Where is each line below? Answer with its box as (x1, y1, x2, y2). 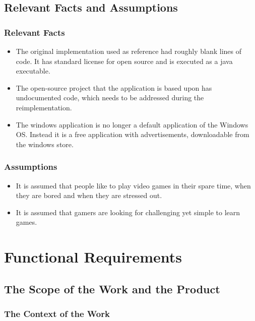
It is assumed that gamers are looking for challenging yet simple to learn (16, 207, 240, 217)
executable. (16, 66, 50, 76)
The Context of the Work (4, 307, 110, 320)
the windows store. (16, 139, 74, 149)
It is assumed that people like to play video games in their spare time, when (16, 180, 251, 190)
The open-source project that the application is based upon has (16, 82, 212, 93)
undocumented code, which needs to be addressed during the (16, 92, 204, 103)
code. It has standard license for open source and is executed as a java (16, 55, 233, 66)
